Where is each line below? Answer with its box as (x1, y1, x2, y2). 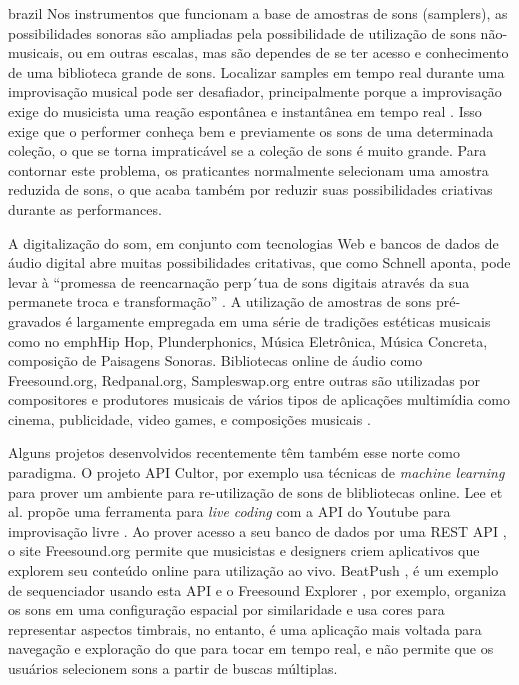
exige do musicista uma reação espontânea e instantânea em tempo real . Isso (8, 100, 482, 121)
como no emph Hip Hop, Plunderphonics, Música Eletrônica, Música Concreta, (8, 330, 488, 351)
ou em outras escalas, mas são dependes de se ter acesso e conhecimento (67, 42, 509, 63)
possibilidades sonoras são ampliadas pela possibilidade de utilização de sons (8, 22, 476, 43)
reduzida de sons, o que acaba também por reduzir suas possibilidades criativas (8, 179, 493, 200)
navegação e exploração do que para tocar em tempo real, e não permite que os (8, 638, 494, 659)
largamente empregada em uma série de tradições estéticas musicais (76, 310, 491, 331)
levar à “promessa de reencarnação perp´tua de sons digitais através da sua (8, 271, 470, 292)
